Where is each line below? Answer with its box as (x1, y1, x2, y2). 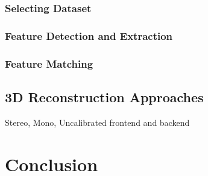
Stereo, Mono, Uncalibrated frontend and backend (5, 116, 190, 128)
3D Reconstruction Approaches (5, 87, 204, 106)
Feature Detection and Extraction (5, 28, 173, 43)
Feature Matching (5, 56, 93, 71)
